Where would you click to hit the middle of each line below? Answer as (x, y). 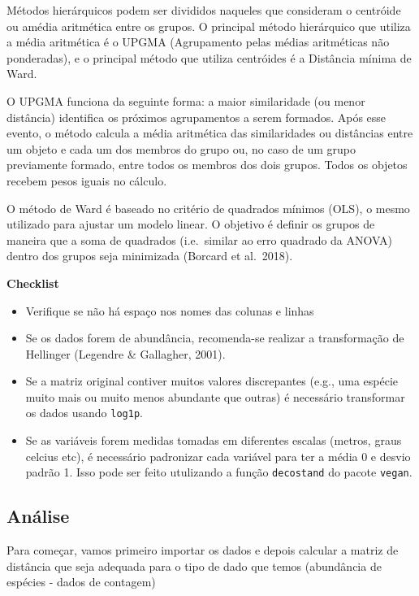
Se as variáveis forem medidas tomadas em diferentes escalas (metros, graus (214, 440)
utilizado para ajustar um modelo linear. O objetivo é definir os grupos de (191, 224)
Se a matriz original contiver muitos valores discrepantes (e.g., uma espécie (212, 381)
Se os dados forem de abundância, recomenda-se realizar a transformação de (215, 338)
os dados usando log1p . (84, 413)
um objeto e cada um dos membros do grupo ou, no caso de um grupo (181, 148)
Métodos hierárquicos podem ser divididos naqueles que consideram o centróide (204, 10)
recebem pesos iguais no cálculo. (87, 180)
